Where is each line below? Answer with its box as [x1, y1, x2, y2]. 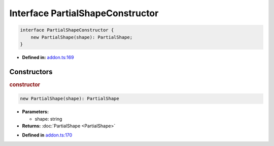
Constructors [9, 67, 53, 76]
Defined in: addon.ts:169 [22, 54, 74, 60]
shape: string [35, 116, 62, 122]
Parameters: [22, 109, 49, 115]
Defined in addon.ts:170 [22, 132, 73, 138]
